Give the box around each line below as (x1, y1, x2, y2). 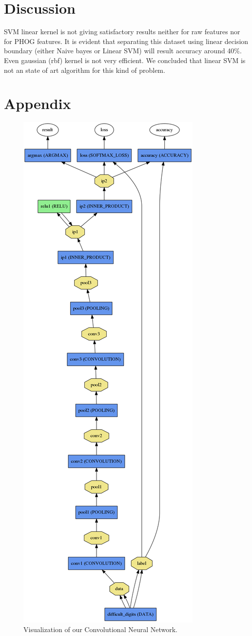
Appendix (4, 93, 71, 113)
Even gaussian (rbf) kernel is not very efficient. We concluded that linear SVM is (4, 55, 246, 65)
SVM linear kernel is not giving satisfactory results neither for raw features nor (4, 26, 240, 37)
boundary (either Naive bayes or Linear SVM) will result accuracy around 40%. (4, 45, 242, 56)
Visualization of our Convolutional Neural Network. (23, 624, 178, 634)
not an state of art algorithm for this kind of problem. (4, 65, 165, 75)
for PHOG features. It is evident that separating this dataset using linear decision (4, 36, 249, 46)
